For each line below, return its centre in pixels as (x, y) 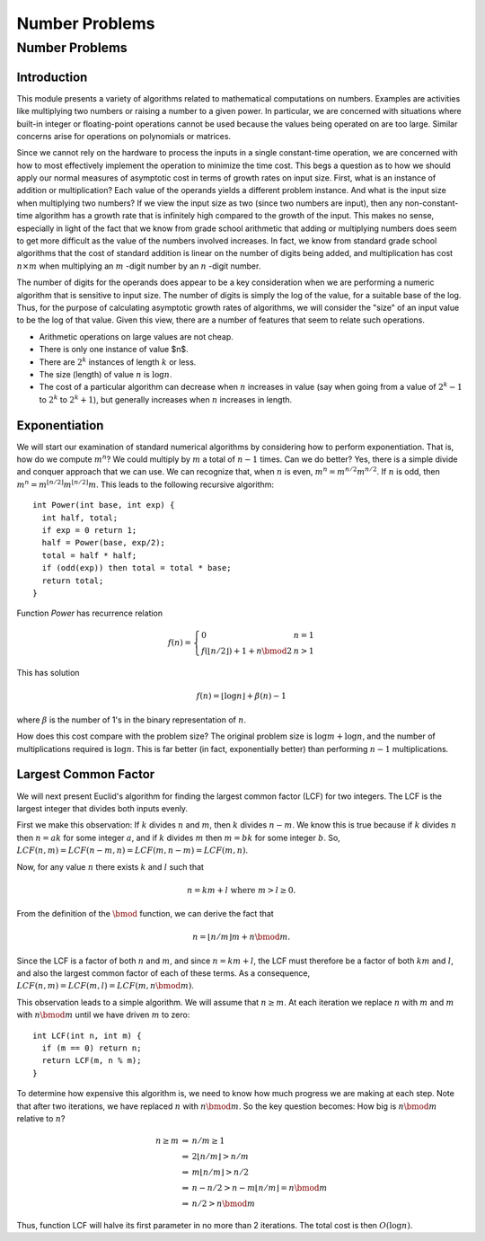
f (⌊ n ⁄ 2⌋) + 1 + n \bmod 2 (246, 651)
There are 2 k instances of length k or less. (118, 361)
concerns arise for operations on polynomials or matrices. (124, 136)
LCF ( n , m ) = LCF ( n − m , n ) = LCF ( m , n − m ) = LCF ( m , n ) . (132, 850)
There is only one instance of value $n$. (114, 350)
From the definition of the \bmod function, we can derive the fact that (145, 914)
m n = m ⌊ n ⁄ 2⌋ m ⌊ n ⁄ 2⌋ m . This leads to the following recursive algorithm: (145, 484)
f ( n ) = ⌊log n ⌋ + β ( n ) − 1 (241, 696)
